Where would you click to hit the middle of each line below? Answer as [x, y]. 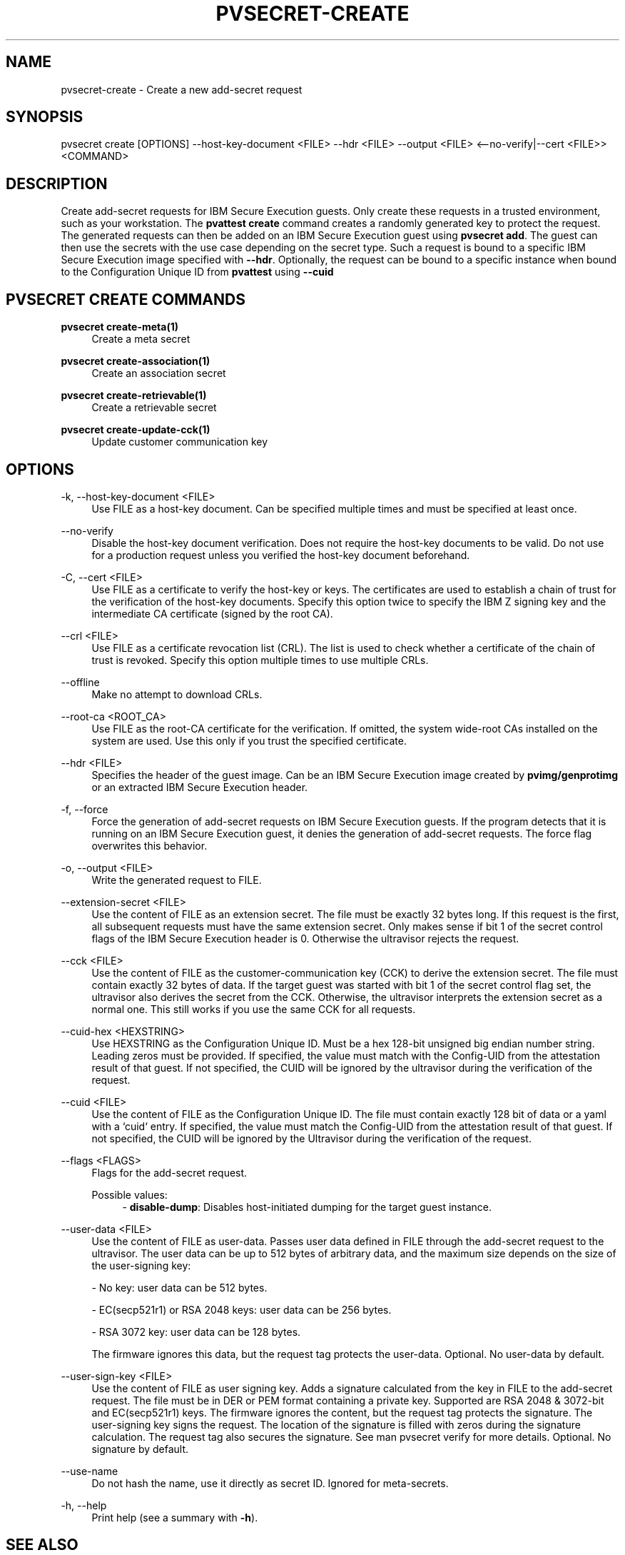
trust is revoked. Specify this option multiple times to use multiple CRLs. [260, 660]
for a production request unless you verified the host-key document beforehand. [281, 555]
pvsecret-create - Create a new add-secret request [182, 89]
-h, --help [84, 1505]
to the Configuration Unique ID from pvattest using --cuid [197, 272]
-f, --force [85, 809]
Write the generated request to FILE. [177, 880]
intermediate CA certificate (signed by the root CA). [212, 613]
